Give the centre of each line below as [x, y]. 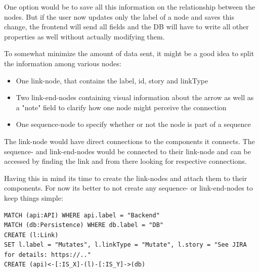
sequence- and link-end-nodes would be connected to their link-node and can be [127, 151]
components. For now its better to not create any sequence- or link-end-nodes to [128, 188]
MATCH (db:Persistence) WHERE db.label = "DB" [84, 225]
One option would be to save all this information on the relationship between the [130, 7]
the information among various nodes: [63, 63]
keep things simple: [34, 197]
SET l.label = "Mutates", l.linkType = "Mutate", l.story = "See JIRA [125, 245]
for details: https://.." [48, 255]
